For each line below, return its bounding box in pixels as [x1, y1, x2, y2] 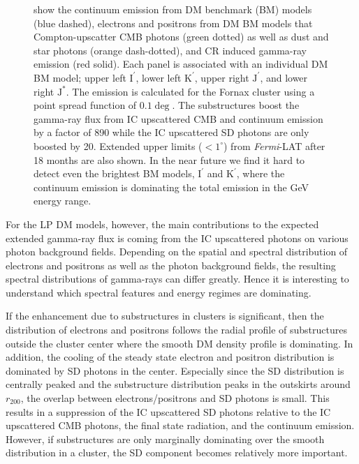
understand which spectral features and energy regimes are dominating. [6, 285, 312, 299]
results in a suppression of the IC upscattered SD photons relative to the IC [6, 404, 331, 419]
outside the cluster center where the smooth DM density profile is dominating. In [6, 336, 353, 350]
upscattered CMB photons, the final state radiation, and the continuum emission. [6, 418, 355, 433]
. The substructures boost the [172, 98, 300, 112]
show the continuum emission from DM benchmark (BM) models [34, 2, 312, 16]
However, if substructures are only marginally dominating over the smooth [6, 431, 325, 446]
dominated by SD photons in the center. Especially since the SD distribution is [6, 363, 344, 377]
